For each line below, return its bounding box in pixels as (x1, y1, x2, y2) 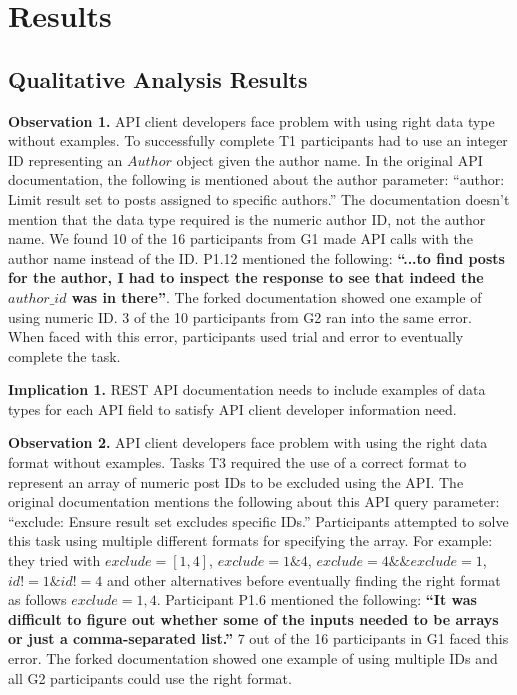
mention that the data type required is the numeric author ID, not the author (8, 208, 486, 229)
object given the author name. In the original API (176, 149, 483, 170)
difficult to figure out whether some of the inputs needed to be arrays (8, 608, 499, 629)
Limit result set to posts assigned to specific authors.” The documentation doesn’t (8, 188, 510, 209)
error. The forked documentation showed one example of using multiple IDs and (8, 648, 498, 669)
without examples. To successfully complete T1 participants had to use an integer (8, 130, 508, 151)
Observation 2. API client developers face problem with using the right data (8, 432, 488, 453)
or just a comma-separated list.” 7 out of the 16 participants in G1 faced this (8, 628, 509, 649)
